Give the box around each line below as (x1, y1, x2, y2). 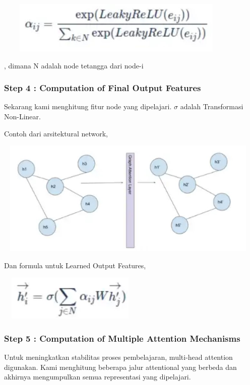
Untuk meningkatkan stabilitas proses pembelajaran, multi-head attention (4, 351, 233, 362)
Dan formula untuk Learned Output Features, (4, 260, 146, 270)
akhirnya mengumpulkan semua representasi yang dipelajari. (4, 371, 191, 382)
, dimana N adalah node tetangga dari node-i (4, 60, 144, 70)
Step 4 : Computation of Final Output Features (4, 82, 201, 94)
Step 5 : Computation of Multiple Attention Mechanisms (4, 332, 240, 344)
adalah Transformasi (180, 101, 243, 112)
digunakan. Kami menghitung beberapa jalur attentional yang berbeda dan (4, 361, 237, 372)
